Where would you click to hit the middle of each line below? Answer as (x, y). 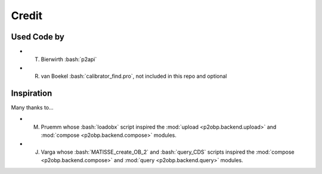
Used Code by (38, 37)
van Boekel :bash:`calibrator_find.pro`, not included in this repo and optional (134, 76)
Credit (27, 16)
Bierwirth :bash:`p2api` (69, 59)
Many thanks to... (32, 108)
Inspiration (32, 94)
